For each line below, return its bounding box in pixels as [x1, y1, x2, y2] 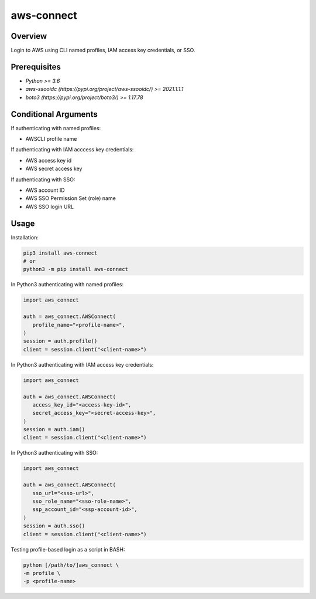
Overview [11, 31, 47, 41]
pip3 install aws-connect [23, 249, 98, 256]
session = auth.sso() [23, 523, 85, 529]
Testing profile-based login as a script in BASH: [11, 546, 125, 553]
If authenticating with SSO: [11, 176, 75, 183]
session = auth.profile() [23, 338, 98, 344]
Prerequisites [11, 62, 61, 72]
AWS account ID [25, 187, 65, 194]
